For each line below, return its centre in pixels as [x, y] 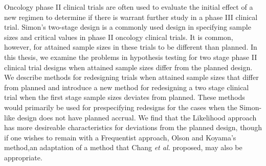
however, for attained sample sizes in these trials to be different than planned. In [131, 47]
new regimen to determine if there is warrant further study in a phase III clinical [131, 17]
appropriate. [23, 157]
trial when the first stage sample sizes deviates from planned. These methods [125, 97]
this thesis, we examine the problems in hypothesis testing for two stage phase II [131, 57]
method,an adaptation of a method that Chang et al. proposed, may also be [123, 147]
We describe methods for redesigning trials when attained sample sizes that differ [131, 77]
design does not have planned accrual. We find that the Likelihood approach [137, 117]
